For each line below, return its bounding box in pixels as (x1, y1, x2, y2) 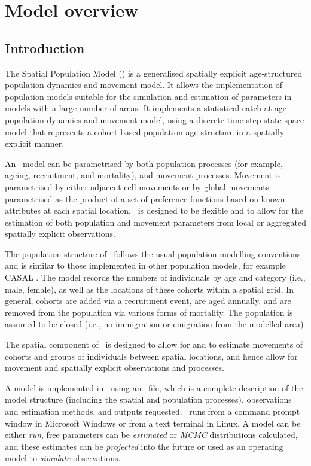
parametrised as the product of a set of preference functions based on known (5, 192, 285, 205)
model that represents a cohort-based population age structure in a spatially (5, 125, 285, 138)
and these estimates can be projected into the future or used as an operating (5, 440, 283, 452)
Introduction (5, 38, 85, 57)
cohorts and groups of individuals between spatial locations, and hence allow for (5, 349, 298, 362)
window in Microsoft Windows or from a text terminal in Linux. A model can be (5, 416, 301, 429)
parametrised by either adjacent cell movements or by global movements (5, 180, 270, 193)
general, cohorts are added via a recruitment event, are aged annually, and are (5, 294, 291, 307)
